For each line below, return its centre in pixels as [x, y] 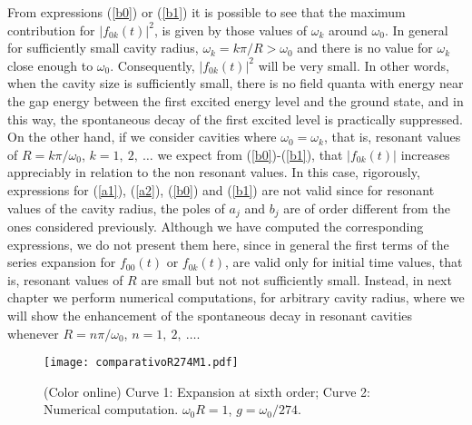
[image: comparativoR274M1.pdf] [141, 363]
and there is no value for [365, 48]
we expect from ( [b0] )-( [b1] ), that [250, 154]
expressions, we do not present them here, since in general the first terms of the [228, 244]
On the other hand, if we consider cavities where [142, 137]
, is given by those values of [231, 30]
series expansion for [62, 262]
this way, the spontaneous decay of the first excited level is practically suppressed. [235, 119]
